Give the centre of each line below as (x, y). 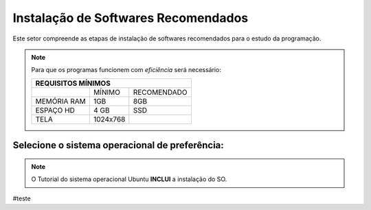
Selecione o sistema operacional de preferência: (119, 145)
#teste (22, 198)
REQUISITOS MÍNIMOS (73, 83)
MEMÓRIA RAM (60, 101)
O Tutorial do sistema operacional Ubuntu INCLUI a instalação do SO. (129, 179)
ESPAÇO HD (55, 110)
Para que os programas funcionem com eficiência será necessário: (126, 70)
